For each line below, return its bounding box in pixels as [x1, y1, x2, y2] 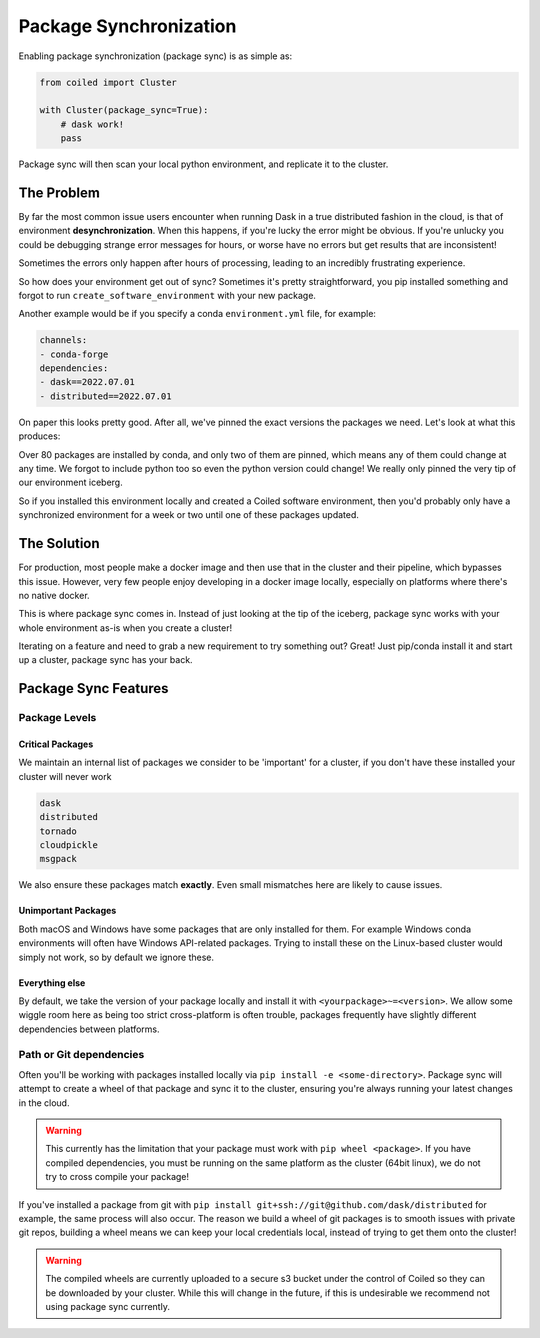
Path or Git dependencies [18, 1048, 145, 1062]
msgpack [39, 853, 77, 865]
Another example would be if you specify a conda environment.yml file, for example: [18, 308, 377, 320]
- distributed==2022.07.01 [39, 390, 172, 402]
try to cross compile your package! [45, 1171, 190, 1183]
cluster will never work [18, 770, 112, 782]
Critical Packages [18, 738, 94, 750]
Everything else [18, 976, 86, 989]
